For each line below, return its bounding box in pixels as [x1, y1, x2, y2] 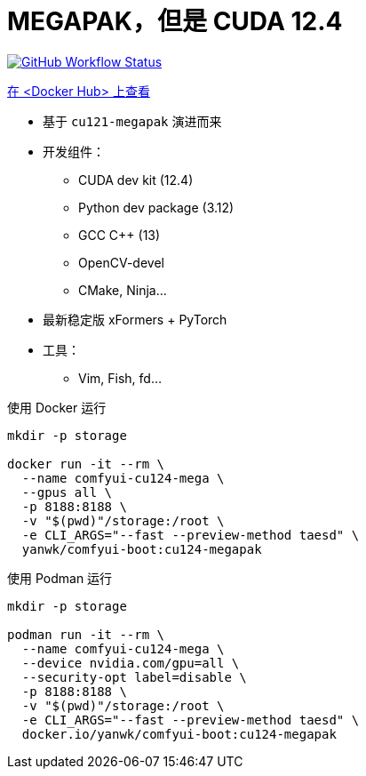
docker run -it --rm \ [7, 456, 165, 471]
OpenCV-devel [78, 254, 164, 270]
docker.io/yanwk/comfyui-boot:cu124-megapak [21, 726, 337, 741]
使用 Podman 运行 [7, 570, 113, 586]
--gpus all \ [21, 484, 113, 500]
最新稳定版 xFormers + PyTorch [43, 311, 227, 327]
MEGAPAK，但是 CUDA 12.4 [7, 6, 343, 36]
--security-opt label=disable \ [21, 669, 247, 684]
